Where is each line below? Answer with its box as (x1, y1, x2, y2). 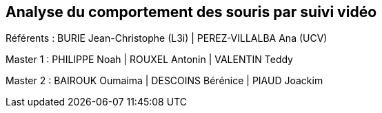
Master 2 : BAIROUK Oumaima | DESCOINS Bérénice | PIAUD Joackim (6, 75, 323, 87)
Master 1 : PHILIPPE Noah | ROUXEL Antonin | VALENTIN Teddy (6, 53, 293, 66)
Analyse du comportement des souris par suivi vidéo (6, 3, 377, 21)
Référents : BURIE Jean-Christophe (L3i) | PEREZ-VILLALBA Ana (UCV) (6, 32, 328, 45)
